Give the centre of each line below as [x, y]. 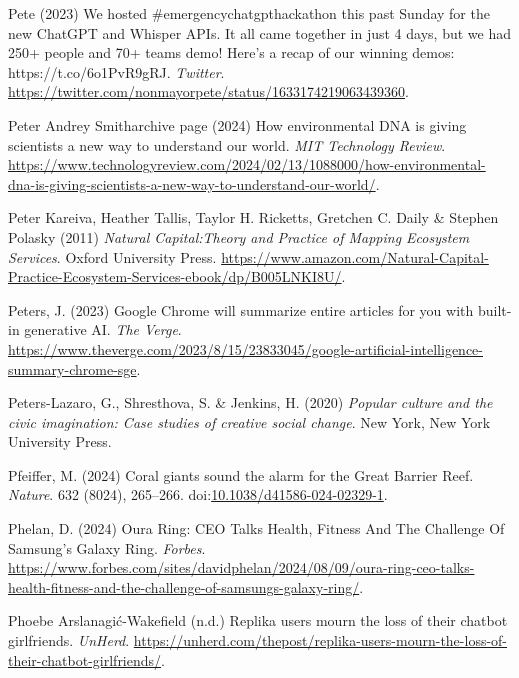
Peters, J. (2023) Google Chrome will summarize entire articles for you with [241, 309]
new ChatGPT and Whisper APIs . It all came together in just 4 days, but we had [259, 32]
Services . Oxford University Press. [112, 256]
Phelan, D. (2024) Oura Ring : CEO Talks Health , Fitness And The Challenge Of [256, 528]
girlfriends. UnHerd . [69, 640]
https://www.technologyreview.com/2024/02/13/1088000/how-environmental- [247, 164]
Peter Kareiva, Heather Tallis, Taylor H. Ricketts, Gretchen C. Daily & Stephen [253, 217]
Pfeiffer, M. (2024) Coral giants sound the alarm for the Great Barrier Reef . [241, 474]
